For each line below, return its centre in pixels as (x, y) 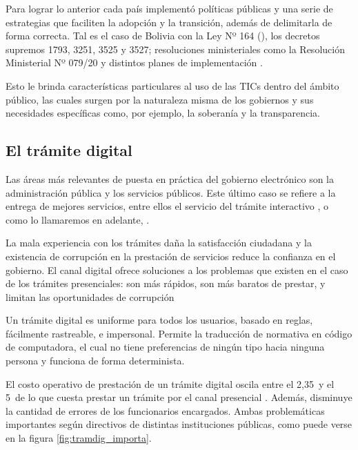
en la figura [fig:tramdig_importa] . (79, 438)
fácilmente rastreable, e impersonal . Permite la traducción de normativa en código (179, 333)
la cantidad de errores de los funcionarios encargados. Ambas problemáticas (165, 410)
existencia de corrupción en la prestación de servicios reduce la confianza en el (171, 256)
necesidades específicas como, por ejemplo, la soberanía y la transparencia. (163, 113)
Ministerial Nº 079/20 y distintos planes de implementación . (134, 62)
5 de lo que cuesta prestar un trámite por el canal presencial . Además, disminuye (179, 397)
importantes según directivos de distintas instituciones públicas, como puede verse (179, 424)
